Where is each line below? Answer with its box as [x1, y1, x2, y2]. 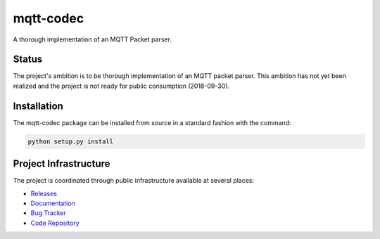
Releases [30, 189, 58, 198]
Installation [13, 100, 63, 112]
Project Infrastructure [13, 158, 110, 170]
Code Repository [30, 219, 80, 227]
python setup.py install [27, 137, 114, 146]
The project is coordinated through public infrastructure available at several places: [13, 176, 255, 185]
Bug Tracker [30, 209, 67, 217]
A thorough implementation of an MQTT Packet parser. [13, 35, 172, 44]
